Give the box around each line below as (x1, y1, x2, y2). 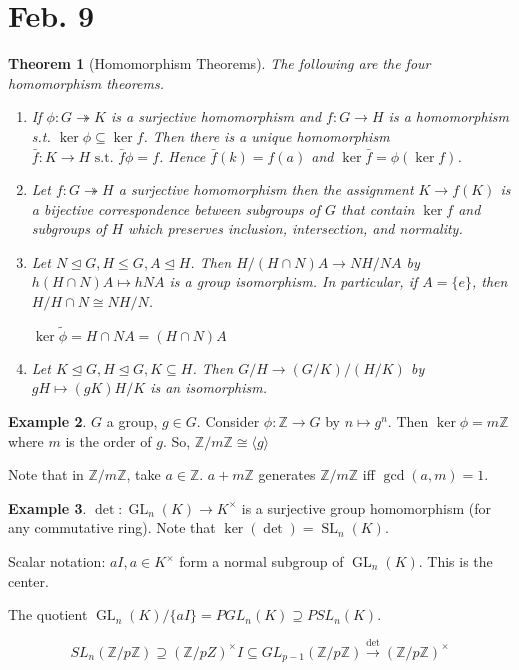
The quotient (8, 604, 88, 625)
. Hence (159, 145, 206, 166)
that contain (341, 198, 415, 219)
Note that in (8, 464, 84, 485)
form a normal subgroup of (179, 551, 344, 572)
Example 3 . (8, 497, 87, 518)
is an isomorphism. (150, 377, 267, 398)
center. (8, 570, 49, 591)
